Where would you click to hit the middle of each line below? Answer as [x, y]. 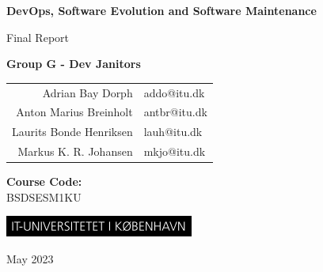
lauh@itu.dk [173, 132]
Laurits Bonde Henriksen [72, 132]
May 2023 [30, 258]
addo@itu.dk [174, 92]
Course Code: [44, 181]
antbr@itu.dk [175, 112]
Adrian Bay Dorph [87, 92]
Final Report [38, 37]
